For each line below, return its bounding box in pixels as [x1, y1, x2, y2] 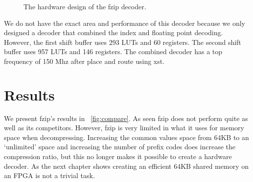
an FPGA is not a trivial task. [4, 170, 95, 181]
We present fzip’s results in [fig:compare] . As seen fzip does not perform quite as [4, 113, 248, 123]
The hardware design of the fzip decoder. [23, 1, 146, 11]
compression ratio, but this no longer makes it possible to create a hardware [4, 151, 232, 162]
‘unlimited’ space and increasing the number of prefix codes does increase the [4, 142, 236, 152]
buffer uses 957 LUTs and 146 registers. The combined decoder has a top [4, 46, 223, 57]
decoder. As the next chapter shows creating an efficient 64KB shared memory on [4, 161, 249, 171]
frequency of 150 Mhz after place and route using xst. [4, 56, 165, 66]
